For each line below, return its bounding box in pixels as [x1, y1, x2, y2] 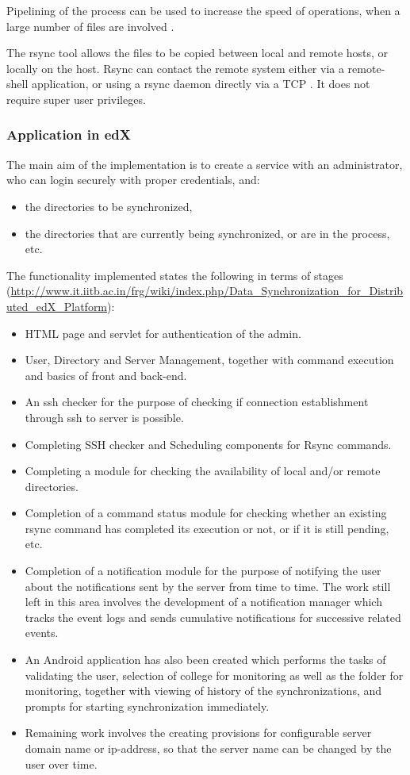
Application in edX [6, 125, 131, 144]
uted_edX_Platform [6, 297, 108, 314]
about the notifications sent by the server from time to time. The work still [25, 577, 391, 594]
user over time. [25, 755, 98, 772]
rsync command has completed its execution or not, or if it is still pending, [25, 520, 389, 536]
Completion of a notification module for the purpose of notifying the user [25, 562, 381, 579]
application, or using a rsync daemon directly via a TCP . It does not [31, 75, 370, 92]
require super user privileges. [6, 90, 146, 107]
